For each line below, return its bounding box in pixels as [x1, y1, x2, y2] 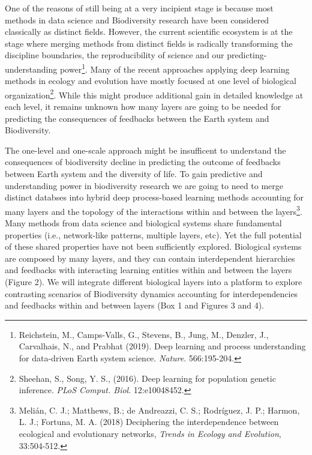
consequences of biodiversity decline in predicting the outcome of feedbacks [5, 155, 281, 168]
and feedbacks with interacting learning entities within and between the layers [5, 264, 292, 276]
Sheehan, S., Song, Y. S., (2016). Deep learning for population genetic [19, 372, 276, 384]
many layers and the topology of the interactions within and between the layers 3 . [5, 203, 302, 217]
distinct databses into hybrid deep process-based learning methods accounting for [5, 191, 304, 203]
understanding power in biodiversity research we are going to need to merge [5, 179, 284, 191]
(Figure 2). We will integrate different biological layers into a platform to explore [5, 276, 302, 288]
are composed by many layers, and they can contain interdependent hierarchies [5, 252, 295, 264]
